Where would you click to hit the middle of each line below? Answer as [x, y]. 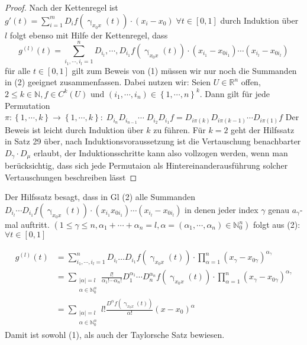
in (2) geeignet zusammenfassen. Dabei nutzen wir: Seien [108, 82]
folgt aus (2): [277, 225]
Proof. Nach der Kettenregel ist [62, 7]
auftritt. [35, 225]
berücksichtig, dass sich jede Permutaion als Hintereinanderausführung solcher [146, 165]
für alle [18, 70]
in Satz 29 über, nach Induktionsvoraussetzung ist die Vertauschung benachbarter [153, 141]
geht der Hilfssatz [263, 129]
